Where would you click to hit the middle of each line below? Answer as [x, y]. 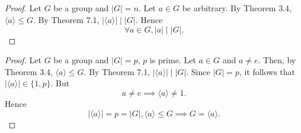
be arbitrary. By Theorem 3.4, [237, 8]
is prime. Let [173, 60]
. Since [198, 71]
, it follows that [267, 71]
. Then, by [277, 60]
